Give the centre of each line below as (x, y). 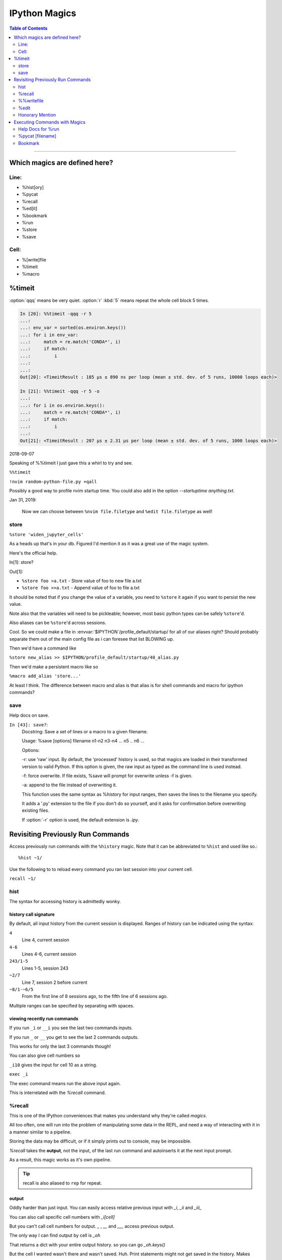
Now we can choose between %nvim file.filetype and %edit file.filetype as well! (117, 511)
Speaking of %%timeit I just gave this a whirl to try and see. (71, 463)
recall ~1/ (23, 878)
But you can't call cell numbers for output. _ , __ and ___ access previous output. (92, 1226)
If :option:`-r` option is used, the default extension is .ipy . (81, 820)
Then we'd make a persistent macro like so (54, 667)
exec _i (19, 1074)
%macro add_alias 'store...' (45, 676)
